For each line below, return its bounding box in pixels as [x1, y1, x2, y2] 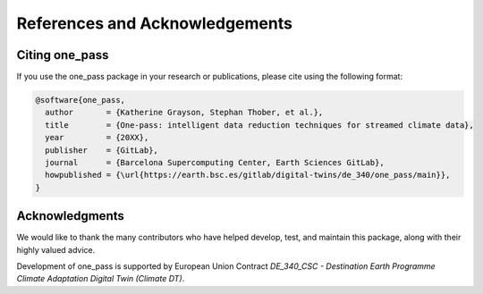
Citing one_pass [16, 47, 109, 63]
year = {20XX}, [45, 132, 149, 143]
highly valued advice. [16, 244, 96, 255]
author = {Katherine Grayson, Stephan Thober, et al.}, [45, 107, 324, 118]
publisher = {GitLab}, [45, 145, 158, 155]
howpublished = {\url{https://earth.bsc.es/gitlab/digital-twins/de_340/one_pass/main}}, [45, 170, 451, 181]
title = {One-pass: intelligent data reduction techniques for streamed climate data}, [45, 120, 474, 130]
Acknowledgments [16, 208, 125, 223]
